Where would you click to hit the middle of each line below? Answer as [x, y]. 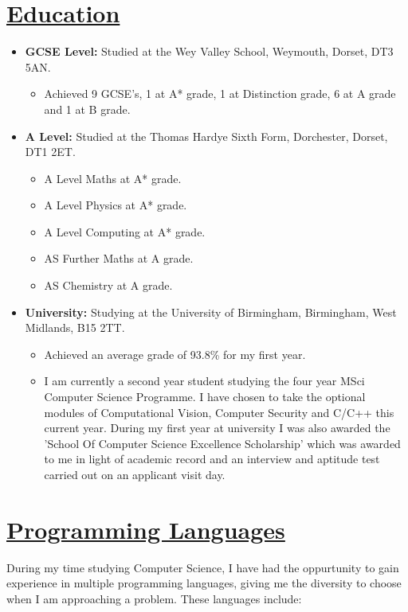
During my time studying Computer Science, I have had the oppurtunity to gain [203, 567]
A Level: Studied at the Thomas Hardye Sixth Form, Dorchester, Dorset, [206, 136]
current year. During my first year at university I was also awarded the [217, 428]
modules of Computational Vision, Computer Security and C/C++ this [219, 412]
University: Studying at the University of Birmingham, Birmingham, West [211, 312]
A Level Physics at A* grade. [116, 205]
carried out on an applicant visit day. [135, 474]
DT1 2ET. [50, 152]
